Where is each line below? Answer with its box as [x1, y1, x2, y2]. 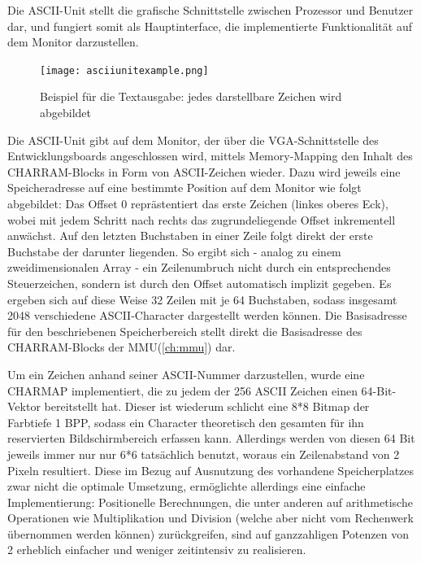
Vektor [7, 398, 41, 415]
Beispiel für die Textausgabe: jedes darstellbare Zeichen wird [40, 88, 342, 105]
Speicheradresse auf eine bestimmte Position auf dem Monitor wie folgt [7, 179, 362, 196]
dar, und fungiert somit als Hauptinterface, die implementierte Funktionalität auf [7, 17, 412, 34]
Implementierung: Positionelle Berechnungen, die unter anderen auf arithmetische [7, 493, 413, 510]
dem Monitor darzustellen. [7, 33, 139, 50]
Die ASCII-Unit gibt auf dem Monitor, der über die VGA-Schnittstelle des [7, 131, 379, 148]
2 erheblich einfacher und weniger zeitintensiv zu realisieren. [7, 541, 306, 558]
